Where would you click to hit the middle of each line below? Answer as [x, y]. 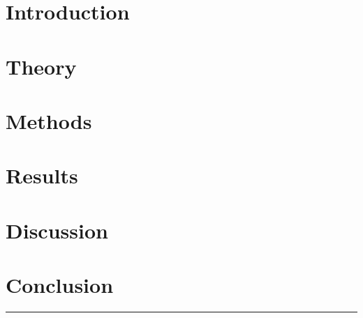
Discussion [57, 230]
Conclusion [60, 285]
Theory [41, 66]
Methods [49, 120]
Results [42, 175]
